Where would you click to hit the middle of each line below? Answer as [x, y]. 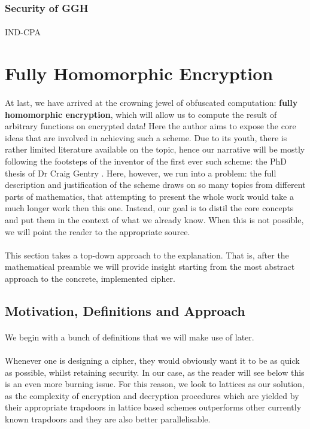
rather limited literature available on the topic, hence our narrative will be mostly [155, 149]
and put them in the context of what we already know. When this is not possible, [154, 219]
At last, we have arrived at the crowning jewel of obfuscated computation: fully [151, 102]
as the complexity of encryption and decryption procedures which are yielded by [152, 395]
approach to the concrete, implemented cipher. [90, 278]
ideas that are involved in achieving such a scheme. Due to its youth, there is [146, 137]
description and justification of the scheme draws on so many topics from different [155, 185]
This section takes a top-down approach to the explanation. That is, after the [147, 255]
